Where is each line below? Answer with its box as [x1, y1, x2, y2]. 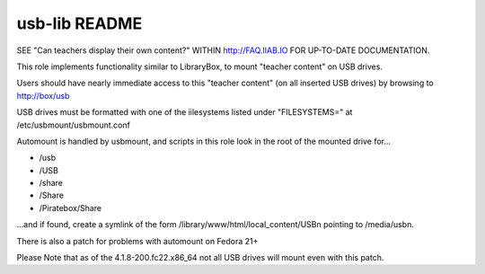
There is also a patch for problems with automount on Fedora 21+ [16, 235, 259, 246]
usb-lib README [16, 13, 143, 33]
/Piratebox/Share [39, 202, 102, 213]
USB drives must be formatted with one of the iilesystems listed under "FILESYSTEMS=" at [16, 107, 353, 118]
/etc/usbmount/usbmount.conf [16, 119, 130, 130]
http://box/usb [16, 90, 70, 101]
